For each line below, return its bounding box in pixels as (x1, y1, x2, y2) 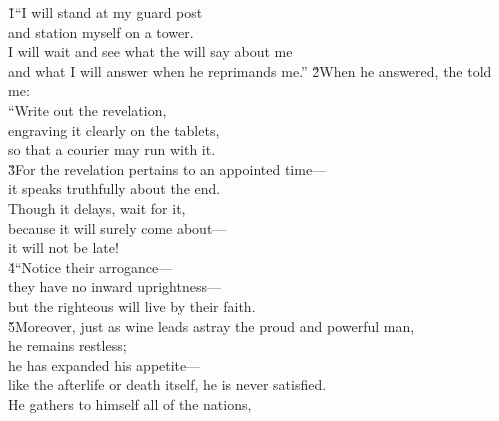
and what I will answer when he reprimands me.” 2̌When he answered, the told (8, 60, 492, 81)
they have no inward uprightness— (8, 276, 221, 297)
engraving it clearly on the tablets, (8, 119, 220, 140)
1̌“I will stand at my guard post (8, 2, 203, 22)
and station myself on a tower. (8, 21, 194, 42)
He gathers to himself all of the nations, (8, 393, 252, 414)
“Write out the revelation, (8, 99, 167, 120)
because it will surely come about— (8, 217, 227, 238)
